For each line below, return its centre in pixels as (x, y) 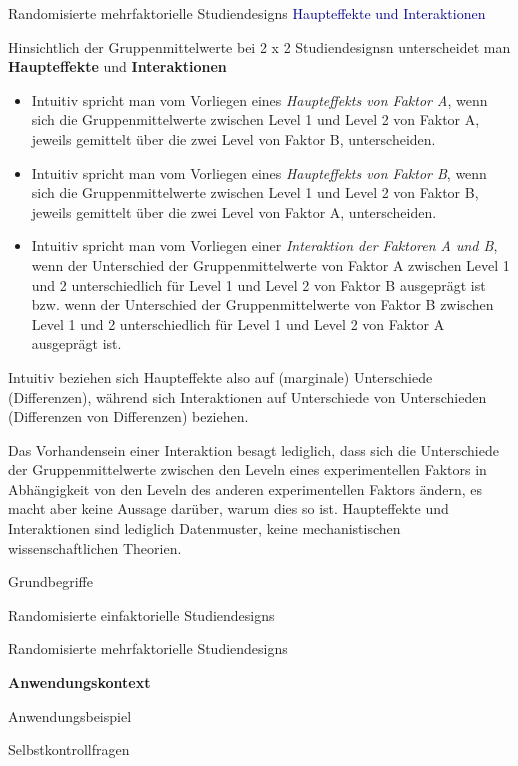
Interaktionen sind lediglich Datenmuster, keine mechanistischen (204, 528)
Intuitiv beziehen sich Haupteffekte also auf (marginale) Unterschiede (220, 376)
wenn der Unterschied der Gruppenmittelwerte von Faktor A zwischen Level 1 (270, 264)
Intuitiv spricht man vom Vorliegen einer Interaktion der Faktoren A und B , (264, 245)
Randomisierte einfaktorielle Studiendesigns (141, 614)
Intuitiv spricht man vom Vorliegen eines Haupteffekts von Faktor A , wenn (259, 99)
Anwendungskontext (79, 682)
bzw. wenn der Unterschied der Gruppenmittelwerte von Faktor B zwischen (262, 304)
